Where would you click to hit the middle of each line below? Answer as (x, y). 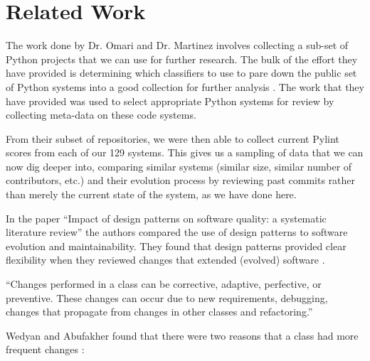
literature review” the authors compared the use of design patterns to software (177, 232)
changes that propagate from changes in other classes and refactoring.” (159, 312)
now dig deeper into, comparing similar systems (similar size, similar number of (179, 166)
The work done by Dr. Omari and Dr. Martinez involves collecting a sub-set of (177, 45)
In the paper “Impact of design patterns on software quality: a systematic (166, 218)
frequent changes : (45, 349)
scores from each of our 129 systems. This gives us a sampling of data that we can (185, 152)
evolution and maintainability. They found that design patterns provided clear (176, 246)
